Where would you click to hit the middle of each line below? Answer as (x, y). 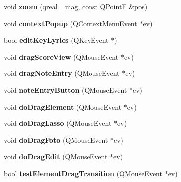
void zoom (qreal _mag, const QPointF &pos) (76, 6)
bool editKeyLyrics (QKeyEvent (56, 40)
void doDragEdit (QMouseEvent (56, 156)
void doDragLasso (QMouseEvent (58, 123)
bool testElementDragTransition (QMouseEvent (83, 173)
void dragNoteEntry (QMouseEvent (62, 73)
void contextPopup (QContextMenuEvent (71, 23)
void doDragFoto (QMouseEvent (56, 140)
